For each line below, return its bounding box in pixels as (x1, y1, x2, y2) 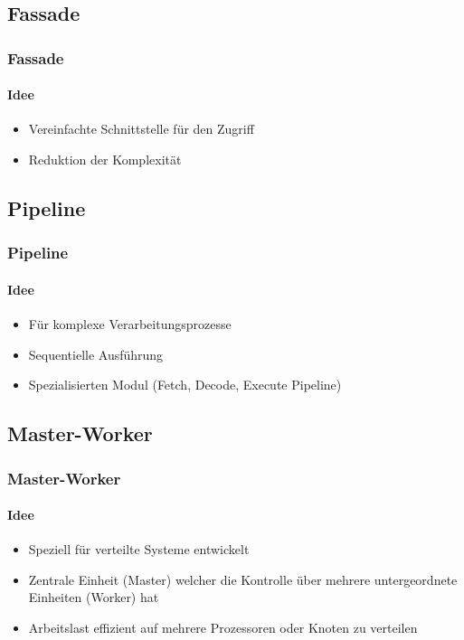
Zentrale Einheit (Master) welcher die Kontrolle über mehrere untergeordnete (28, 569, 458, 588)
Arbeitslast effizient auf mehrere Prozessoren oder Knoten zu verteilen (28, 618, 418, 637)
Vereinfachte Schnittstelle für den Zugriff (28, 119, 254, 138)
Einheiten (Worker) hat (28, 588, 159, 607)
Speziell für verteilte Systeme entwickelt (28, 540, 250, 559)
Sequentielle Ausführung (28, 344, 164, 363)
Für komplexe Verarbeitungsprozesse (28, 315, 232, 334)
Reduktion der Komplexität (28, 150, 182, 169)
